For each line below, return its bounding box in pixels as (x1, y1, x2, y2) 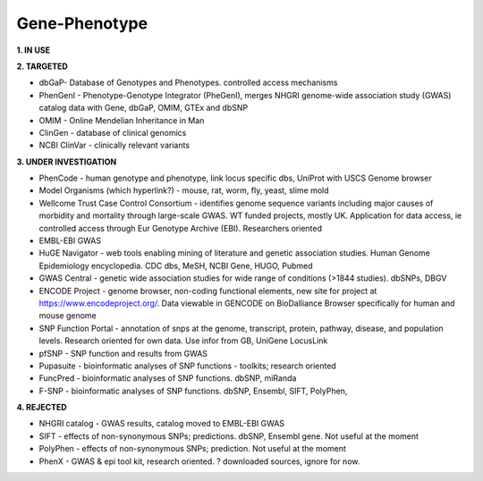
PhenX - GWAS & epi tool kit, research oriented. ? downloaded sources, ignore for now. (38, 456, 360, 467)
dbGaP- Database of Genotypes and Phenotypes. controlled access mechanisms (38, 77, 338, 89)
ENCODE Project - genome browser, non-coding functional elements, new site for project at (38, 285, 377, 296)
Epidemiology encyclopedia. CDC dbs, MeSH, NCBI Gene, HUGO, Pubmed (38, 260, 313, 271)
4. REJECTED (16, 402, 67, 413)
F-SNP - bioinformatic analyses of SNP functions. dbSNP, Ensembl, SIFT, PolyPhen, (38, 385, 348, 396)
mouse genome (38, 310, 97, 321)
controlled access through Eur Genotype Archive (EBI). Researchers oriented (38, 223, 322, 233)
